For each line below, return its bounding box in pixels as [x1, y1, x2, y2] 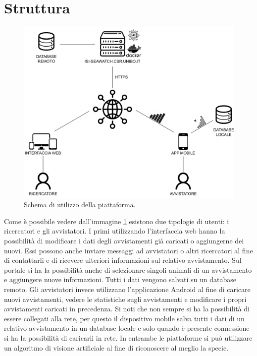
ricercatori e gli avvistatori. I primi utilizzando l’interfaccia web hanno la [4, 226, 225, 236]
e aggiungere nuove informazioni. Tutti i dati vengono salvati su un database [4, 274, 236, 285]
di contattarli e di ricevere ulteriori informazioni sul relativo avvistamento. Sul [4, 255, 242, 265]
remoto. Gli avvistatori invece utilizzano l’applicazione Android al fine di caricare [4, 284, 251, 294]
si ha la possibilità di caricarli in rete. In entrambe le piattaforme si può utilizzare [4, 332, 253, 343]
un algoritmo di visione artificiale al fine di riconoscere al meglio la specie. [4, 342, 229, 353]
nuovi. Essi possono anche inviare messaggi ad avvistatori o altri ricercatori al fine [4, 245, 253, 255]
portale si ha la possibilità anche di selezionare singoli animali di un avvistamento [4, 264, 252, 275]
